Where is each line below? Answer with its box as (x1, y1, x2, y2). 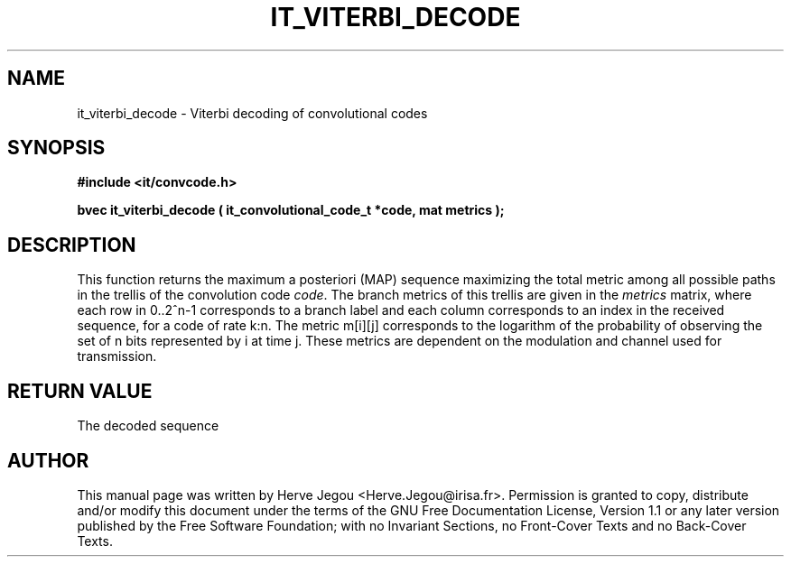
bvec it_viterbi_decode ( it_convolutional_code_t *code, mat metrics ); (77, 202, 505, 218)
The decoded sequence (77, 418, 219, 434)
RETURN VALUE (7, 379, 153, 402)
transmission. (77, 348, 157, 365)
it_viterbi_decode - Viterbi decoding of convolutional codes (77, 105, 428, 121)
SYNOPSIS (7, 136, 106, 160)
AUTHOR (7, 448, 89, 472)
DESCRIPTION (7, 233, 136, 256)
